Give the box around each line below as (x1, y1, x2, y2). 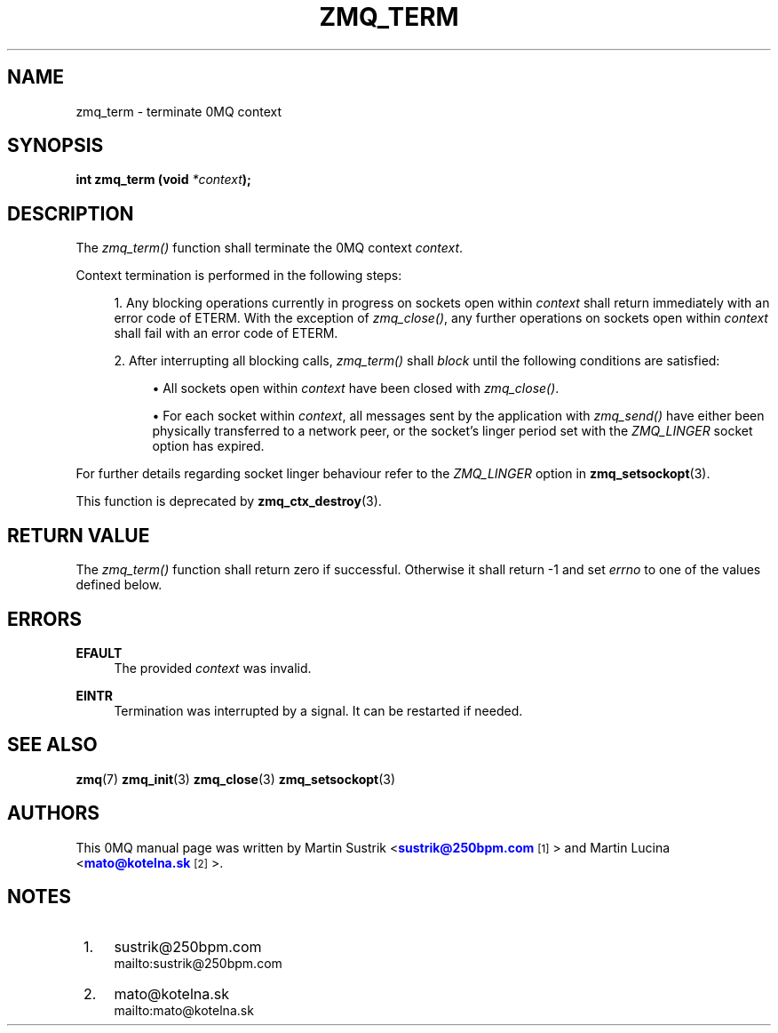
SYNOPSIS (7, 134, 104, 157)
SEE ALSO (7, 733, 98, 757)
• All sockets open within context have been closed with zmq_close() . (152, 380, 560, 396)
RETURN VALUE (7, 524, 150, 547)
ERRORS (7, 607, 83, 630)
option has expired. (152, 438, 265, 454)
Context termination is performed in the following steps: (75, 268, 402, 284)
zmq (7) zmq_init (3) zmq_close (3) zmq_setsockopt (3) (75, 771, 396, 787)
